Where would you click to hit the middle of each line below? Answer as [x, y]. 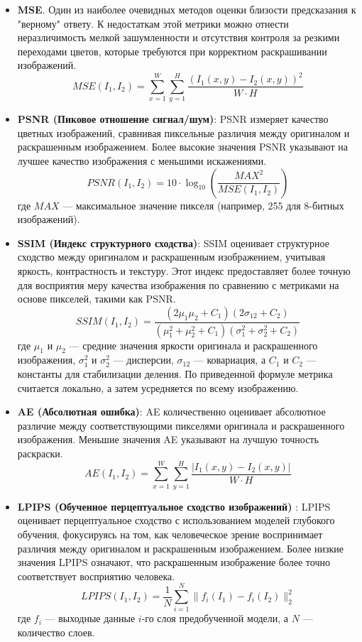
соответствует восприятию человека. [96, 576]
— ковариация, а [230, 360]
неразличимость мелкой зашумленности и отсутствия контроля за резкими [179, 37]
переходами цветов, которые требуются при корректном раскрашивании [172, 51]
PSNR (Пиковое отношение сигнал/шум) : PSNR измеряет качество [173, 119]
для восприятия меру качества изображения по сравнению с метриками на [178, 284]
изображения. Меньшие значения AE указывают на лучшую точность [168, 439]
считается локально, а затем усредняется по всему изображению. [158, 387]
